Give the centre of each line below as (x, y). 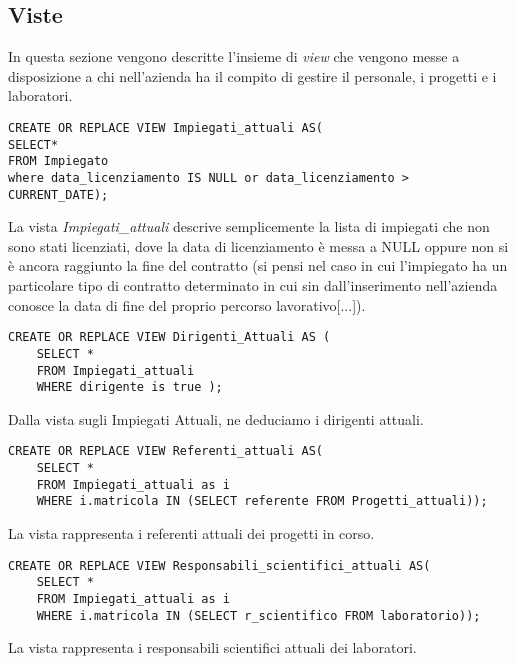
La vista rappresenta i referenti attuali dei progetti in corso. (191, 533)
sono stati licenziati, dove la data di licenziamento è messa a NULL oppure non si (258, 245)
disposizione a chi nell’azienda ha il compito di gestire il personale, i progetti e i (252, 75)
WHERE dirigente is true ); (129, 387)
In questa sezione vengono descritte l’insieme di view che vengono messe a (234, 56)
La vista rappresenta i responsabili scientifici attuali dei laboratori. (212, 647)
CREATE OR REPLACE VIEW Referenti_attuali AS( (165, 451)
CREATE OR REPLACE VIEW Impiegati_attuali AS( (165, 127)
